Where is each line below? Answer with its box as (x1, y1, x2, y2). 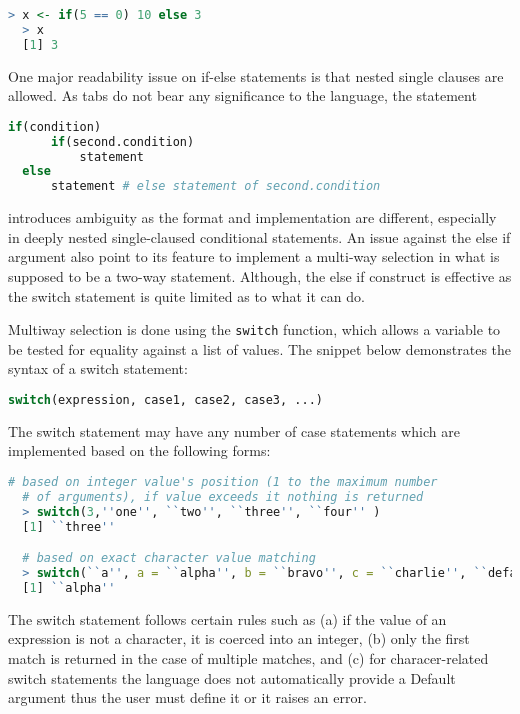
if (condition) (8, 119, 102, 134)
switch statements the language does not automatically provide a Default (8, 667, 456, 688)
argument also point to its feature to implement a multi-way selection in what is (8, 246, 500, 267)
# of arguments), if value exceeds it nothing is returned (22, 489, 424, 504)
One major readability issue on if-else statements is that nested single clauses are (8, 65, 504, 86)
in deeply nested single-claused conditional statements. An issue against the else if (8, 226, 511, 247)
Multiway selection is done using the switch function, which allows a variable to (8, 319, 501, 340)
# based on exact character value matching (22, 551, 316, 566)
